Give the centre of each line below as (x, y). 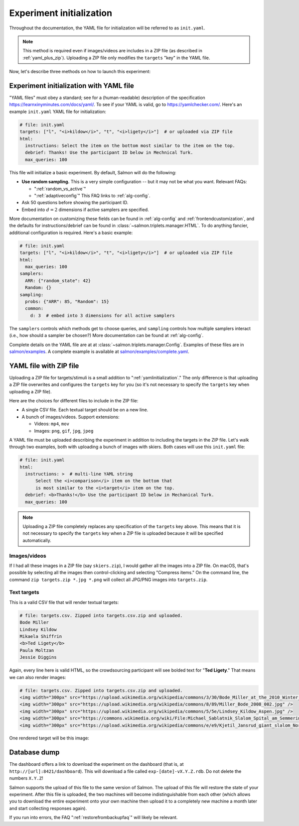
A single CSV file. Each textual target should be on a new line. (85, 410)
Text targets (24, 592)
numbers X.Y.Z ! (26, 778)
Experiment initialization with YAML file (72, 85)
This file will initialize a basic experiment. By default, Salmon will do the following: (93, 172)
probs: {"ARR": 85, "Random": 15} (67, 301)
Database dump (34, 753)
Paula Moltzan (37, 650)
